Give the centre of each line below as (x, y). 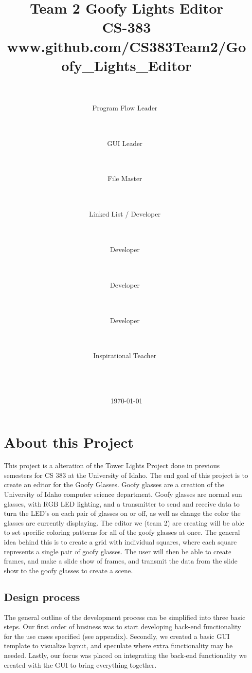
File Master (125, 178)
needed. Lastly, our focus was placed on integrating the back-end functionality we (126, 655)
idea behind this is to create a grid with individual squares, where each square (120, 542)
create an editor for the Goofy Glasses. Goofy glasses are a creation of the (114, 484)
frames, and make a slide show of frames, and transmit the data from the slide (121, 561)
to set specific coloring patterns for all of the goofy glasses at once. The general (122, 532)
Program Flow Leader (125, 107)
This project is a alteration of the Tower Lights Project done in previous (112, 465)
